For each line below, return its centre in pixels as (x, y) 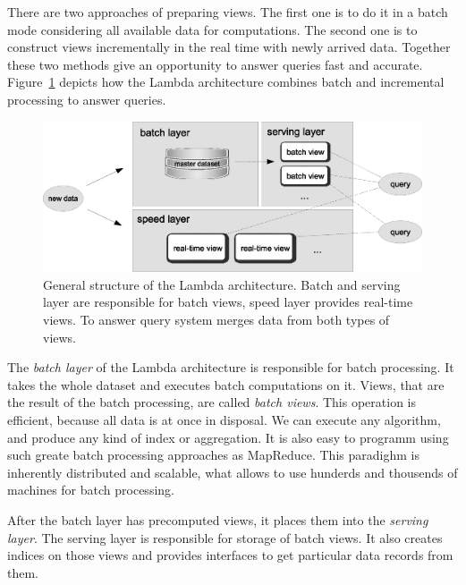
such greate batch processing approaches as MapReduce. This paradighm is (213, 455)
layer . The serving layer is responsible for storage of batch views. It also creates (225, 537)
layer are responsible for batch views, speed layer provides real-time (228, 302)
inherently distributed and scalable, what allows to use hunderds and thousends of (233, 472)
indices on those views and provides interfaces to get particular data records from (230, 555)
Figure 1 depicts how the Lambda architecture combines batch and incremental (226, 82)
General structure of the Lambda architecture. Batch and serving (222, 284)
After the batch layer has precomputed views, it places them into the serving (218, 519)
